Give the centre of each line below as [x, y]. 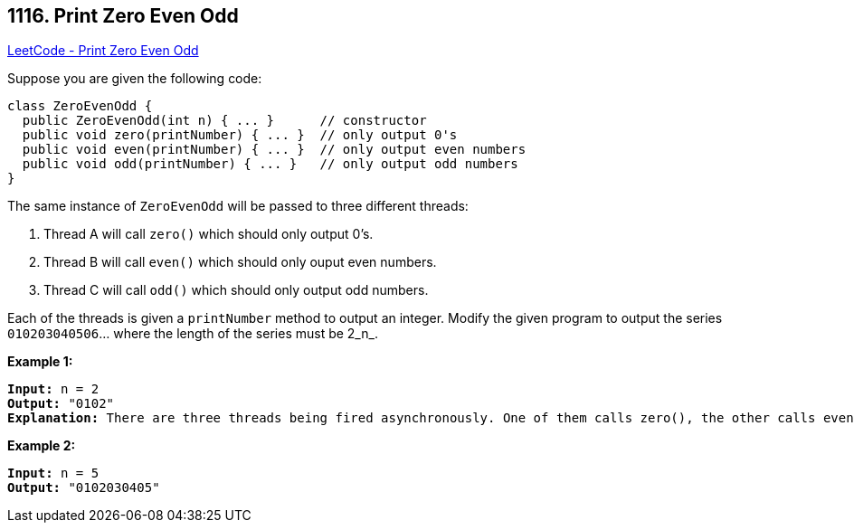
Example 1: [40, 362]
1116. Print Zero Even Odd [123, 16]
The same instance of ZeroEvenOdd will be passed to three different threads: [238, 206]
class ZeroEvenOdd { [80, 106]
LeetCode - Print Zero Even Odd [103, 51]
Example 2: [42, 446]
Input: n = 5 [53, 473]
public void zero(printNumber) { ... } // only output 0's [240, 135]
